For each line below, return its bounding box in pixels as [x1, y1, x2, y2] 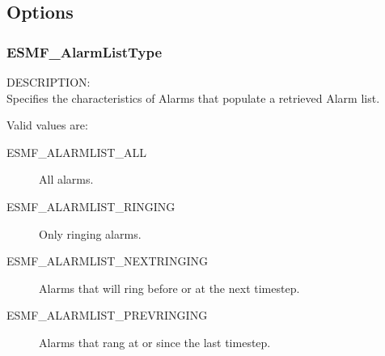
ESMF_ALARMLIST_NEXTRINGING [6, 252, 208, 269]
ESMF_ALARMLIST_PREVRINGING [6, 307, 208, 324]
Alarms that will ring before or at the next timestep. [39, 279, 300, 296]
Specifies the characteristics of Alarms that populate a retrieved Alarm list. [6, 89, 380, 106]
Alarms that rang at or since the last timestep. [39, 333, 271, 350]
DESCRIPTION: [6, 74, 91, 90]
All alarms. [39, 171, 94, 188]
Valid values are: [6, 117, 88, 133]
